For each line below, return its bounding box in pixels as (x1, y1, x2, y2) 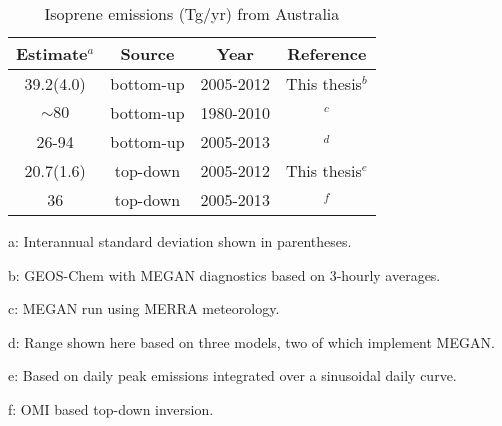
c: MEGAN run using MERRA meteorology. (8, 298, 280, 319)
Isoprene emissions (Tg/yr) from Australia (44, 2, 340, 25)
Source (120, 42, 175, 65)
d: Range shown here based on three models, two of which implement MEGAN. (8, 331, 495, 352)
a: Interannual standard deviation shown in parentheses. (8, 231, 352, 251)
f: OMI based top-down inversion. (8, 398, 214, 419)
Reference (287, 42, 367, 65)
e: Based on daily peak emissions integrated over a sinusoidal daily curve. (8, 365, 457, 386)
